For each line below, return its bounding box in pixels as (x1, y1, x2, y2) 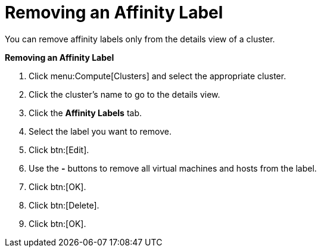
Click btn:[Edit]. (29, 144, 89, 155)
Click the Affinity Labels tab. (29, 107, 142, 118)
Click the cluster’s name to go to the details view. (29, 89, 220, 99)
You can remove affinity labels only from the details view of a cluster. (5, 33, 275, 44)
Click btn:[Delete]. (29, 200, 99, 210)
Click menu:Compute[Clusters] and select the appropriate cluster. (29, 70, 286, 81)
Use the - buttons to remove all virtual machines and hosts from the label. (29, 163, 317, 173)
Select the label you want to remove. (29, 126, 172, 136)
